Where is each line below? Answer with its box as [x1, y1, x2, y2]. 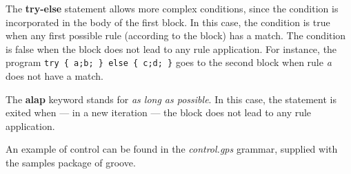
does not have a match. [6, 69, 104, 83]
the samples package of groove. [6, 155, 136, 169]
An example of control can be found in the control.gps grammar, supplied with [6, 142, 338, 156]
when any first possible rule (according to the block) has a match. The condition [6, 28, 346, 43]
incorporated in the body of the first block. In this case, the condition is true [6, 14, 330, 29]
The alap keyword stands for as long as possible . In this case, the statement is [6, 91, 337, 106]
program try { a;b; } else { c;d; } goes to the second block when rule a [6, 55, 332, 69]
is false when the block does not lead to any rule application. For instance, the [6, 41, 337, 56]
